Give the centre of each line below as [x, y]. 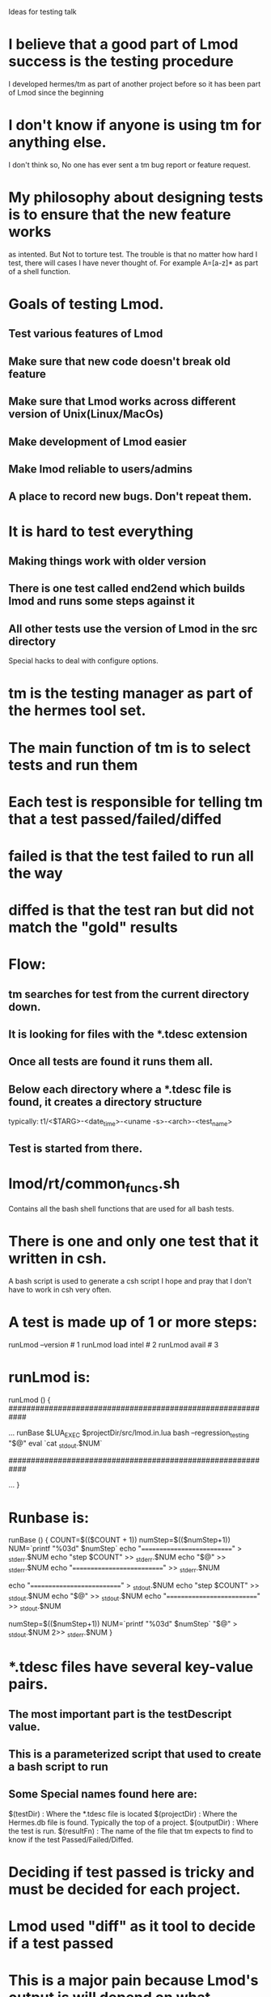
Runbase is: [49, 1518]
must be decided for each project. [125, 1890]
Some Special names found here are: [103, 1794]
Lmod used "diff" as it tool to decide [132, 1926]
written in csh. [58, 1259]
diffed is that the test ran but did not [131, 910]
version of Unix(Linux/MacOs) [86, 415]
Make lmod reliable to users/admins [100, 469]
